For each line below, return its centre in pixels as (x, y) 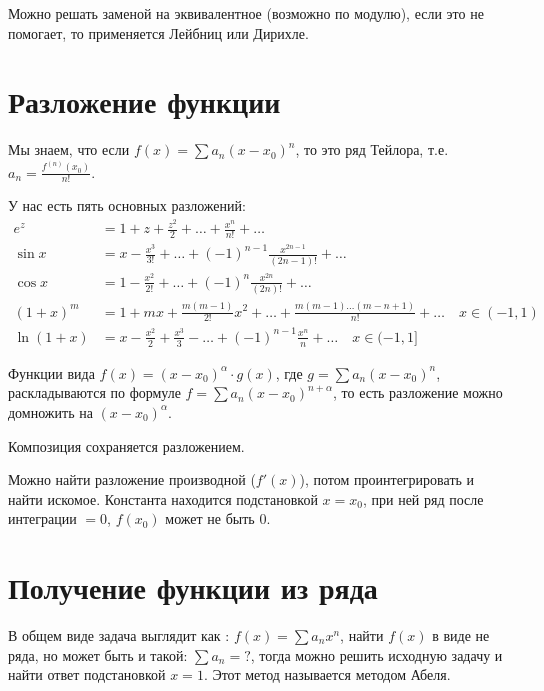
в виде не (461, 635)
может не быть (210, 518)
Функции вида (51, 372)
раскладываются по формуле (94, 392)
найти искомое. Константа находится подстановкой (163, 498)
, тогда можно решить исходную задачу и (376, 654)
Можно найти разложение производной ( (132, 479)
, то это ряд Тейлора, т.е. (372, 149)
